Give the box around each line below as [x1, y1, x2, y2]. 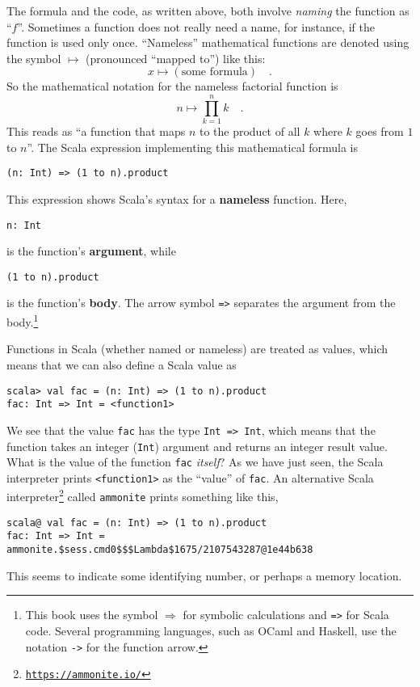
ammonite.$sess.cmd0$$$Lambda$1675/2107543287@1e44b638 [6, 544, 313, 556]
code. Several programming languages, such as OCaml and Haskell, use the [25, 622, 397, 639]
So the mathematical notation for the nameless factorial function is [6, 78, 338, 95]
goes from [355, 123, 404, 140]
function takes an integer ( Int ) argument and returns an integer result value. [6, 437, 388, 454]
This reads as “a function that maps [6, 123, 186, 140]
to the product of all [199, 123, 300, 140]
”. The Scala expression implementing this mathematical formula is [27, 138, 358, 155]
